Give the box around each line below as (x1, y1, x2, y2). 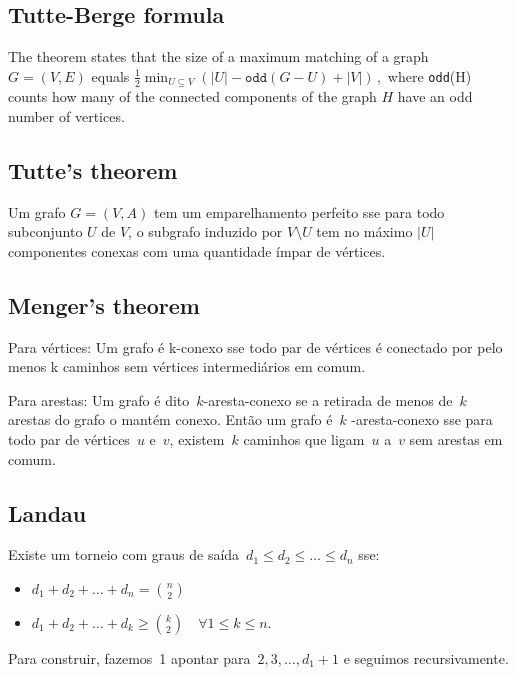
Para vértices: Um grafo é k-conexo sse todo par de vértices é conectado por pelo (8, 336, 503, 357)
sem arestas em (409, 429, 503, 449)
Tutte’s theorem (8, 154, 178, 185)
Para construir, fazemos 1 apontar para (8, 647, 251, 668)
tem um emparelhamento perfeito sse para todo (153, 201, 445, 222)
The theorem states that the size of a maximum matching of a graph (8, 46, 429, 67)
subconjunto (8, 221, 83, 242)
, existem (169, 429, 225, 449)
